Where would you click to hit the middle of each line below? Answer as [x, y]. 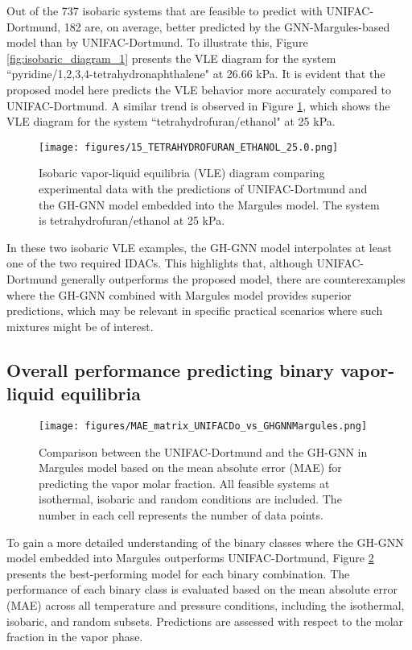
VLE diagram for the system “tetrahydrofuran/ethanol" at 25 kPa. [171, 121]
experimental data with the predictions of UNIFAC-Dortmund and [203, 188]
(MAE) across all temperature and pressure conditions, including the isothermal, [206, 604]
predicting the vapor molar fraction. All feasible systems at [184, 483]
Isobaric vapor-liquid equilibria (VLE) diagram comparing [182, 173]
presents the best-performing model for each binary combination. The [178, 573]
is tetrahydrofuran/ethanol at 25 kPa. [132, 220]
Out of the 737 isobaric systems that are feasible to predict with [165, 10]
